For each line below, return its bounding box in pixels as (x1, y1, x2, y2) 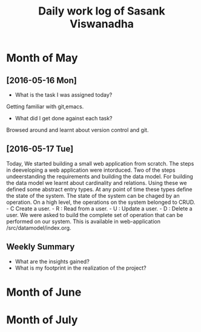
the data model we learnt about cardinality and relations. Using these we (6, 179, 187, 186)
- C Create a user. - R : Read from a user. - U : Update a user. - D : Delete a (6, 204, 193, 212)
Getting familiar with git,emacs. (6, 103, 84, 110)
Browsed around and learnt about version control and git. (6, 126, 149, 134)
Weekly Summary (6, 242, 75, 252)
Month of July (6, 313, 78, 327)
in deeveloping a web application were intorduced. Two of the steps (6, 166, 176, 174)
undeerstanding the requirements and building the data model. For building (6, 172, 194, 180)
